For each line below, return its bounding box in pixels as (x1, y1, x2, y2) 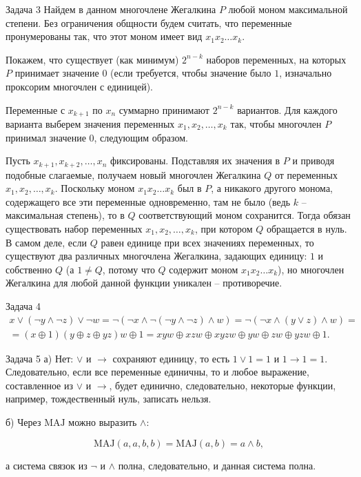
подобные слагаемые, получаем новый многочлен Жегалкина (6, 167, 261, 182)
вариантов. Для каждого (237, 102, 338, 117)
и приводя (292, 153, 335, 168)
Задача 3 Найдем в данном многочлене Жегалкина (6, 2, 216, 16)
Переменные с (6, 102, 65, 117)
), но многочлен (278, 262, 344, 276)
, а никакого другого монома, (211, 181, 333, 195)
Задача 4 (6, 299, 41, 313)
